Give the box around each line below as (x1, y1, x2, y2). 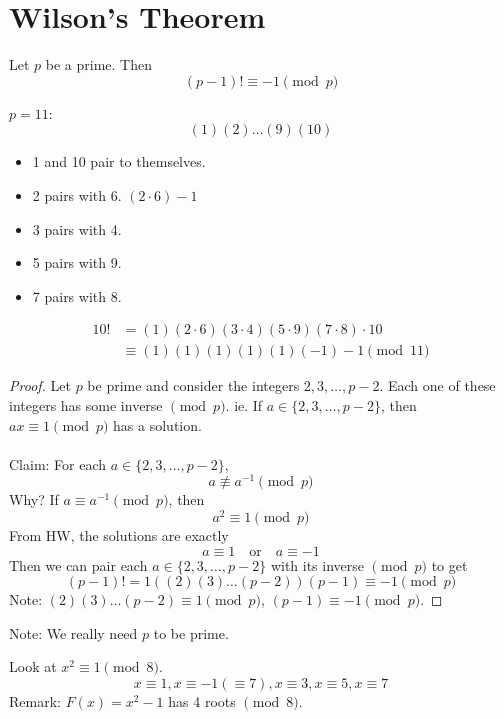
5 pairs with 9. (32, 252, 122, 273)
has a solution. (113, 414, 202, 435)
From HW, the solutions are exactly (9, 525, 229, 546)
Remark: (9, 691, 61, 712)
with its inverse (270, 554, 365, 575)
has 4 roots (168, 691, 236, 712)
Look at (9, 656, 57, 677)
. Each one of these (379, 375, 496, 396)
